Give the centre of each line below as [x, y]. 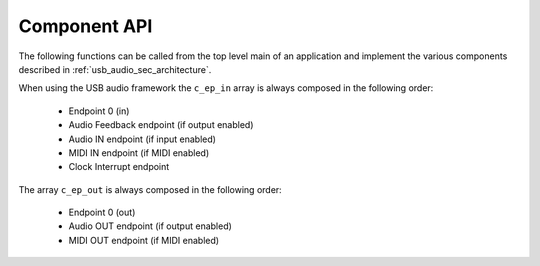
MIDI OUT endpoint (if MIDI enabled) [144, 240]
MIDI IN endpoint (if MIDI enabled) [139, 152]
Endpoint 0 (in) [99, 111]
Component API [85, 26]
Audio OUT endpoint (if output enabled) [150, 226]
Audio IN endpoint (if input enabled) [142, 139]
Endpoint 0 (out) [102, 212]
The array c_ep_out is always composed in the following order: [150, 189]
